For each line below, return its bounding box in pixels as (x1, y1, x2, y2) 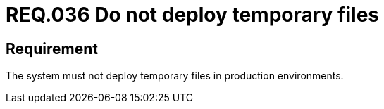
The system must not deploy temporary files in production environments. (6, 70, 344, 82)
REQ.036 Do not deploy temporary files (6, 3, 380, 27)
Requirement (6, 39, 99, 58)
